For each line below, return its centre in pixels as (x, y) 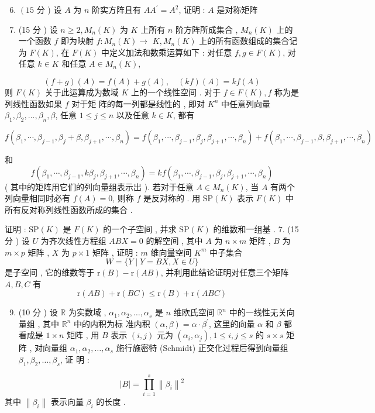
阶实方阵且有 (117, 9)
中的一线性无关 (258, 312)
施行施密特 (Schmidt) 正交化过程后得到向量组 (202, 348)
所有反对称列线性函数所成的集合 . (69, 209)
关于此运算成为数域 (82, 92)
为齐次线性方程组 (73, 240)
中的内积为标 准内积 (112, 323)
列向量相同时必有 (37, 198)
